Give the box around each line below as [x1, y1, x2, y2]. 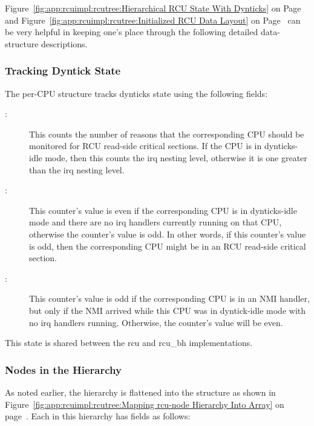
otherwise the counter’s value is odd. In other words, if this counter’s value [29, 227, 306, 240]
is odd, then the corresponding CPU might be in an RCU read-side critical [29, 239, 306, 252]
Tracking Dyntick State [5, 63, 121, 78]
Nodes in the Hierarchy [5, 362, 122, 377]
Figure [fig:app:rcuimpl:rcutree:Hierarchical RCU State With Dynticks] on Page [5, 2, 301, 14]
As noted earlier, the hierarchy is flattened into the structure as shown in [5, 385, 276, 398]
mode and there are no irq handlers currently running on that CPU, [29, 216, 282, 228]
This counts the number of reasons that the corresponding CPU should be [29, 127, 304, 140]
